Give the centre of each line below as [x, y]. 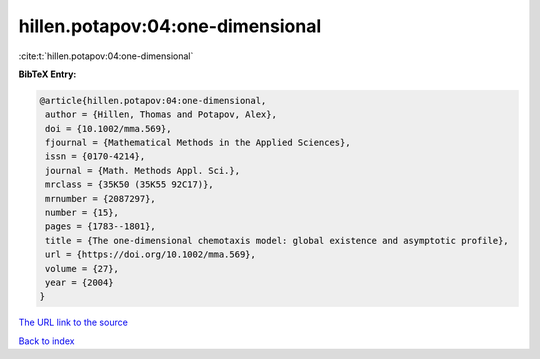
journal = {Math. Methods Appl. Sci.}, [142, 170]
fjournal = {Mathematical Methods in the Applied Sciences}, [198, 143]
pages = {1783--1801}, [101, 226]
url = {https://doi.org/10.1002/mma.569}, [151, 254]
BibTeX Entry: [47, 74]
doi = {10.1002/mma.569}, [108, 128]
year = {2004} [79, 282]
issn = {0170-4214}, [95, 156]
